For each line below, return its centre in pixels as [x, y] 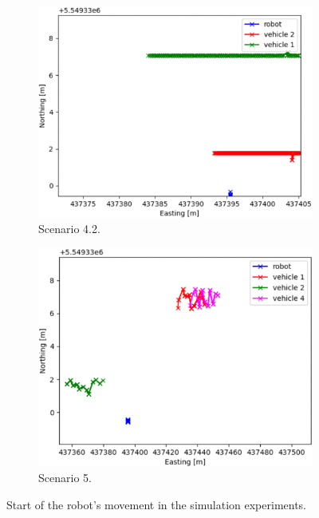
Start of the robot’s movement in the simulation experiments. [157, 504]
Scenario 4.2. [69, 229]
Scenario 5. [65, 477]
